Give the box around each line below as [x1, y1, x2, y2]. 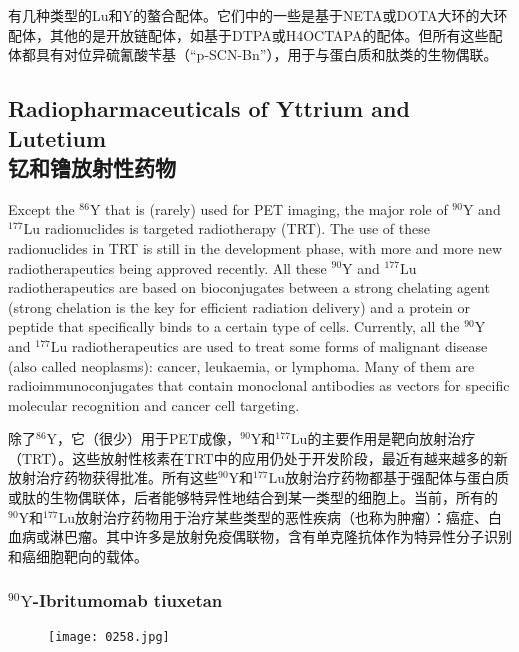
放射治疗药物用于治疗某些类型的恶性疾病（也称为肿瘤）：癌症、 [75, 506, 489, 527]
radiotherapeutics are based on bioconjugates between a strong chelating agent [8, 277, 490, 298]
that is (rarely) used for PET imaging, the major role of [105, 198, 448, 219]
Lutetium [8, 122, 107, 153]
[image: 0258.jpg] [48, 629, 170, 644]
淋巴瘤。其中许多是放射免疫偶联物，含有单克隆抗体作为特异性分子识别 [49, 526, 512, 547]
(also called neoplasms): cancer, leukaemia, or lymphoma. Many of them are [8, 355, 475, 376]
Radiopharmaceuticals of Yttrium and [8, 93, 410, 124]
